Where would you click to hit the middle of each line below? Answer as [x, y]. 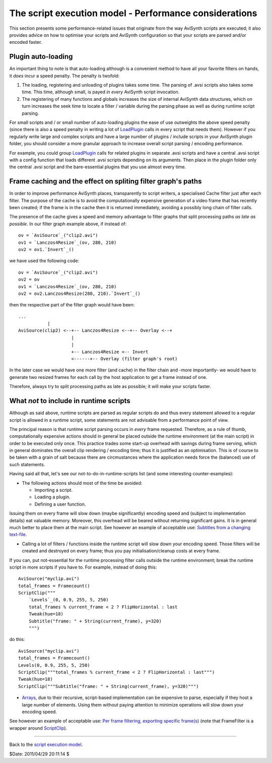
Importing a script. [54, 490]
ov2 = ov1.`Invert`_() [46, 249]
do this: [17, 640]
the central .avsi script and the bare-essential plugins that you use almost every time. [98, 167]
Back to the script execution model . [46, 745]
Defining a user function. [60, 504]
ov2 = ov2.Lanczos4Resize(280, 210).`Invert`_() [79, 293]
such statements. [27, 464]
